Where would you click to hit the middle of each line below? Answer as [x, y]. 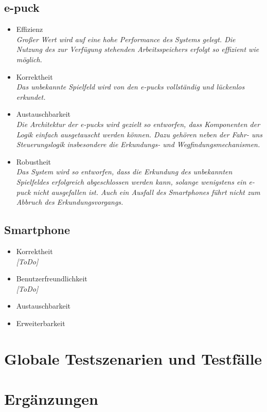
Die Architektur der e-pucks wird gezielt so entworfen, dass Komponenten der [138, 124]
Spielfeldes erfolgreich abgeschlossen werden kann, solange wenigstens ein [131, 181]
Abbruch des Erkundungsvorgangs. [70, 202]
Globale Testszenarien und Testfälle [133, 358]
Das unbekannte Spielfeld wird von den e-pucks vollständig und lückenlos [130, 87]
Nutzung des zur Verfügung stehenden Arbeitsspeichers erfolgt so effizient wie [138, 49]
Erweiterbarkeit [41, 323]
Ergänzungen [51, 399]
